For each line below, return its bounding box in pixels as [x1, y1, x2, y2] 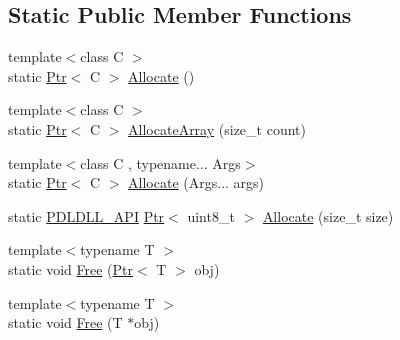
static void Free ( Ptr [8, 258, 134, 279]
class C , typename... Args [80, 152, 241, 173]
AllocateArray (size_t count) [128, 118, 306, 139]
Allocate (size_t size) [262, 205, 394, 226]
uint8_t [187, 205, 235, 226]
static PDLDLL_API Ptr [8, 205, 165, 226]
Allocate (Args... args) [128, 172, 265, 193]
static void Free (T [8, 312, 123, 333]
